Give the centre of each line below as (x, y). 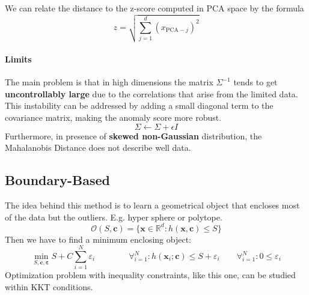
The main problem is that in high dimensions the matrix (109, 82)
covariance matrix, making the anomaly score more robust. (113, 117)
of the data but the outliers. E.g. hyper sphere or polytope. (114, 217)
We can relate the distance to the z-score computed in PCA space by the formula (154, 8)
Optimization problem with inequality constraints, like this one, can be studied (150, 275)
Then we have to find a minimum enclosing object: (98, 239)
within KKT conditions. (49, 286)
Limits (18, 59)
